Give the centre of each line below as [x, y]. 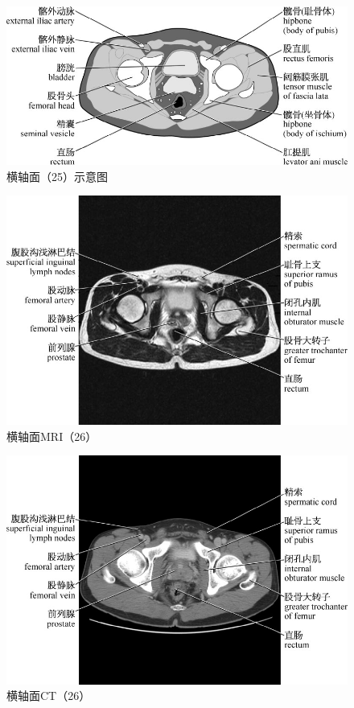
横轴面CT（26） [49, 696]
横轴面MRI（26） [52, 436]
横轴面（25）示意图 [57, 176]
